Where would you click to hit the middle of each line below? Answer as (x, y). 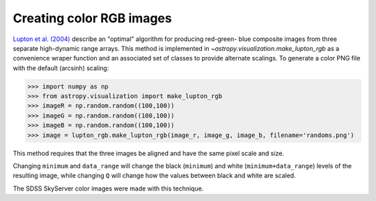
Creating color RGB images (92, 18)
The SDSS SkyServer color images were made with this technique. (108, 188)
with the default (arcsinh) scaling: (61, 68)
